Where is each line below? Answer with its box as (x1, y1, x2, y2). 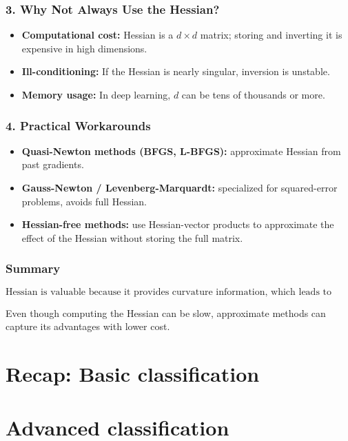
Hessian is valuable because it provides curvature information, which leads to (6, 287, 331, 297)
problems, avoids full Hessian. (21, 194, 147, 208)
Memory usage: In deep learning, (21, 88, 171, 101)
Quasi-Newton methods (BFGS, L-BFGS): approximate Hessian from (21, 143, 341, 158)
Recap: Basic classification (6, 359, 260, 387)
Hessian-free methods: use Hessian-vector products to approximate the (21, 217, 334, 232)
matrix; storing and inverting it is (200, 28, 342, 42)
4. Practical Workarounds (6, 116, 151, 134)
